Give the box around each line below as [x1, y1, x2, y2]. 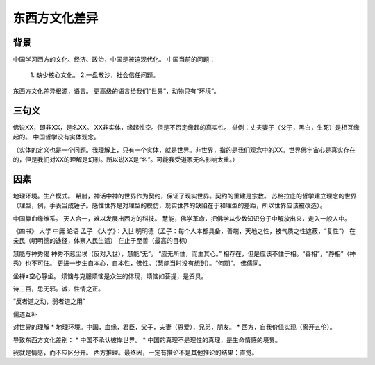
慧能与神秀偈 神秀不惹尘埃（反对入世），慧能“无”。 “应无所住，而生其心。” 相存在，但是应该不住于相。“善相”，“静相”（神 [12, 249, 356, 257]
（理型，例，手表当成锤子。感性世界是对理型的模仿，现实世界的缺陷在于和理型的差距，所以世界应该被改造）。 [12, 201, 326, 210]
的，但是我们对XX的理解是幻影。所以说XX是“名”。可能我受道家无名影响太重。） [12, 155, 239, 163]
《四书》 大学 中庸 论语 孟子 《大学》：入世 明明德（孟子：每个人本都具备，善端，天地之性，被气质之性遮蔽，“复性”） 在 [12, 227, 356, 235]
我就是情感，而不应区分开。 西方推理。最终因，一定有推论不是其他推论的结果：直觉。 [12, 348, 258, 357]
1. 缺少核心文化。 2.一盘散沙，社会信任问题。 [30, 71, 160, 79]
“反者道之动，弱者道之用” [12, 297, 86, 305]
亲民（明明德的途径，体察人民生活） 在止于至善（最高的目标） [12, 237, 191, 245]
